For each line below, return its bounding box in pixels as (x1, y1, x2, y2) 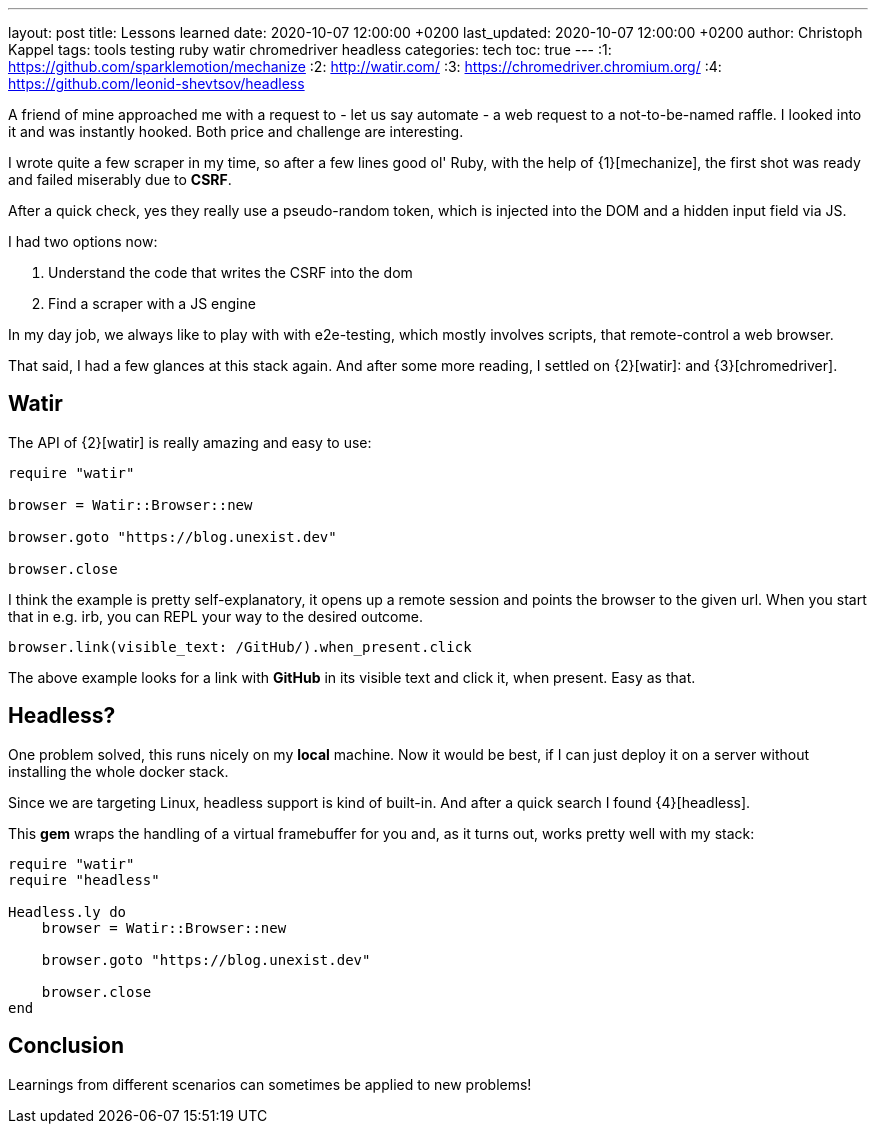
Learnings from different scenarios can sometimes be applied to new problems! (8, 1075, 532, 1093)
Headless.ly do (8, 903, 127, 920)
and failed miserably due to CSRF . (8, 171, 232, 188)
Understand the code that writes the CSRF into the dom (48, 264, 413, 281)
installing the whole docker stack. (8, 762, 229, 780)
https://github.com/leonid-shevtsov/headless (8, 75, 305, 92)
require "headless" (8, 871, 160, 888)
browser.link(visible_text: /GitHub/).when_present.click (8, 638, 472, 655)
